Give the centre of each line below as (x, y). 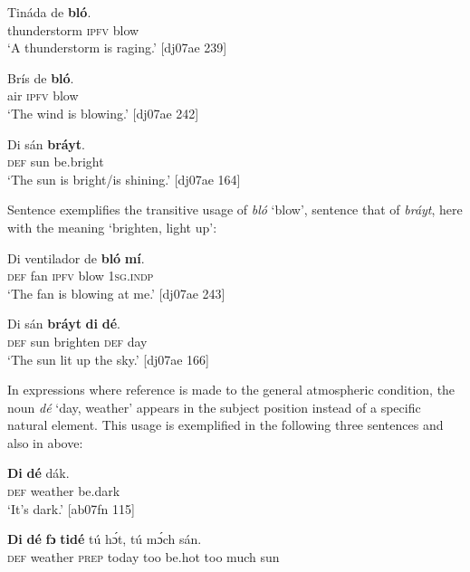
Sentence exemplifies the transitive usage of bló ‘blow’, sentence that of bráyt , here (235, 210)
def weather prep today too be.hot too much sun (144, 556)
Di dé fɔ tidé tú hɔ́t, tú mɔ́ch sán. (105, 539)
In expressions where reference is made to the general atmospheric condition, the (231, 390)
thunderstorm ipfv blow (73, 29)
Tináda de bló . (49, 12)
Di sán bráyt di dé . (64, 324)
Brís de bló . (41, 77)
